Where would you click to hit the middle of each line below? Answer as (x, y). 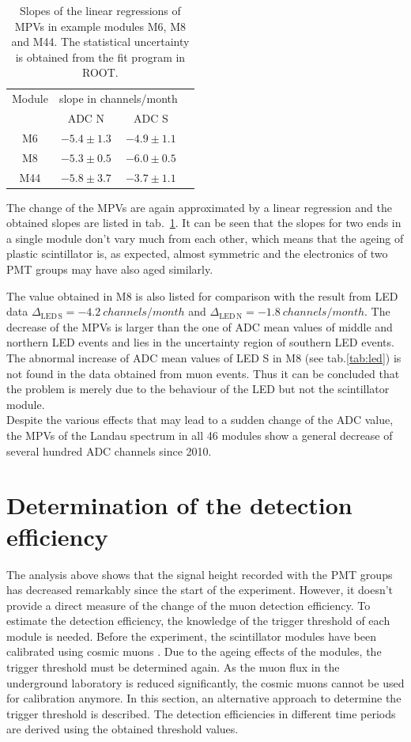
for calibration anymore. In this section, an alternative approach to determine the (204, 698)
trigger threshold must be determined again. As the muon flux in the (173, 667)
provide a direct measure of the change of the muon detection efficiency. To (189, 605)
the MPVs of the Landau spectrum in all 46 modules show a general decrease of (200, 435)
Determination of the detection (179, 505)
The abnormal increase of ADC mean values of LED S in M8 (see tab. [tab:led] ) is (204, 358)
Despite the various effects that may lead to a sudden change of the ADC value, (200, 420)
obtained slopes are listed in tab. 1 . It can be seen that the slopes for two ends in (204, 223)
